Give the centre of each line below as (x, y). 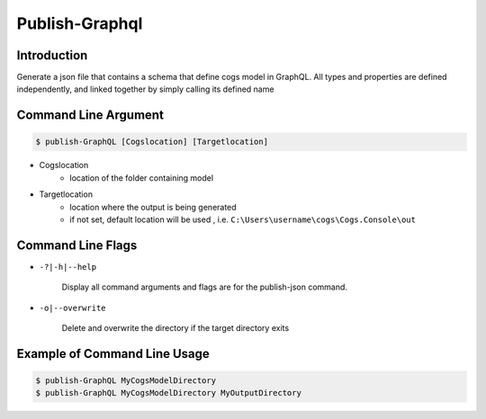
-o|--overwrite (73, 308)
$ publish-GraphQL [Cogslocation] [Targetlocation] (152, 142)
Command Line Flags (77, 245)
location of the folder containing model (142, 178)
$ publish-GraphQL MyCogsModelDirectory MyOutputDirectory (168, 393)
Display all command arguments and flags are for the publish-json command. (205, 287)
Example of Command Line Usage (113, 354)
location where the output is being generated (153, 207)
